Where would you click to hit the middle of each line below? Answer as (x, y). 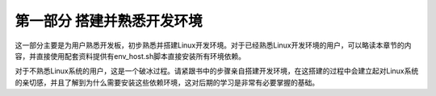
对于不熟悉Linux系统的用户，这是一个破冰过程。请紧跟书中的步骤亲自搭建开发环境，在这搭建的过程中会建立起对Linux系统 (217, 71)
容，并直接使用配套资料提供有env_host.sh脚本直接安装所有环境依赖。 (130, 56)
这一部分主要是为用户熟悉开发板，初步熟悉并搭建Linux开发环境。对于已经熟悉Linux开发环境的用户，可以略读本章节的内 (213, 45)
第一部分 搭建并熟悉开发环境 (109, 21)
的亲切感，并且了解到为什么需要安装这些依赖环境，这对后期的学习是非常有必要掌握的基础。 (167, 82)
